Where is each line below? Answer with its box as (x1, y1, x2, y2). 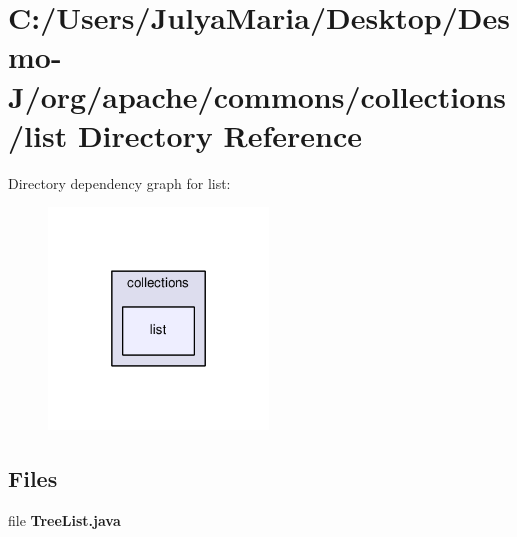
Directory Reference (77, 114, 362, 155)
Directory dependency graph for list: (8, 172, 231, 193)
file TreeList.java (8, 509, 121, 530)
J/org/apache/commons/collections (8, 75, 507, 116)
